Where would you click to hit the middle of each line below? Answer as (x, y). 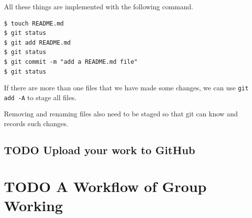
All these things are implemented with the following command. (99, 6)
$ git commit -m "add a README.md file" (71, 62)
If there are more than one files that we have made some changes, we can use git (126, 88)
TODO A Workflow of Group (105, 186)
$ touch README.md (34, 23)
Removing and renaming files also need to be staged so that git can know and (121, 114)
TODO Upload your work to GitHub (100, 150)
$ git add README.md (38, 42)
